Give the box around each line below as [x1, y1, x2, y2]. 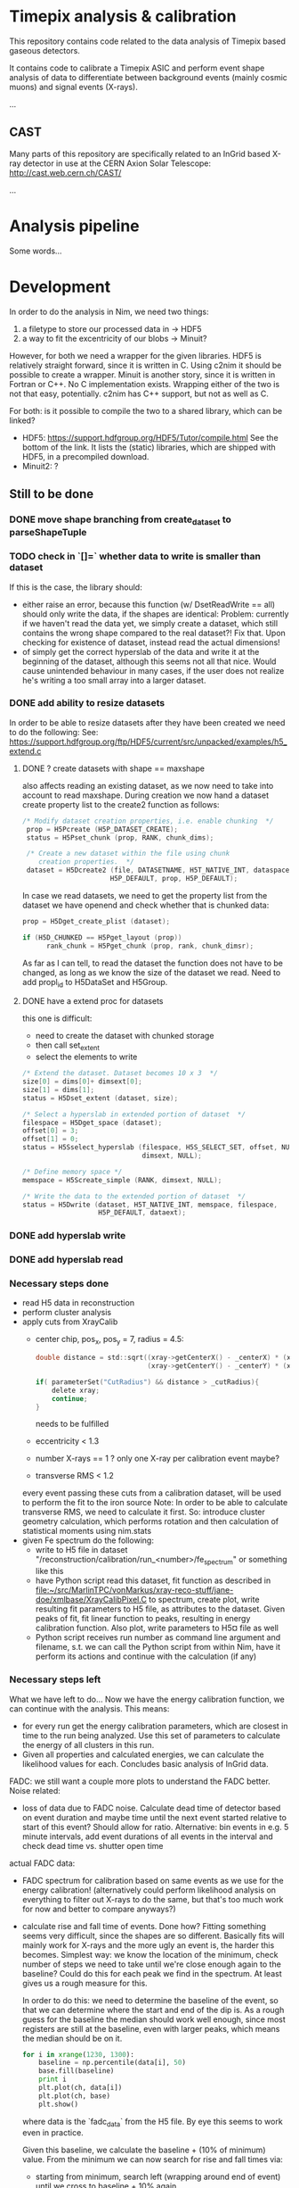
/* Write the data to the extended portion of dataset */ [21, 1191, 246, 1201]
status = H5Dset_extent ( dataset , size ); [21, 1093, 179, 1103]
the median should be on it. [21, 2033, 123, 2043]
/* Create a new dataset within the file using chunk [26, 850, 230, 858]
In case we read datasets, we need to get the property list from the [21, 890, 268, 900]
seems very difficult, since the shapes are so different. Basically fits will [21, 1930, 285, 1941]
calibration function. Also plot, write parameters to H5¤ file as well [35, 1622, 279, 1634]
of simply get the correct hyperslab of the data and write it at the [21, 646, 260, 657]
